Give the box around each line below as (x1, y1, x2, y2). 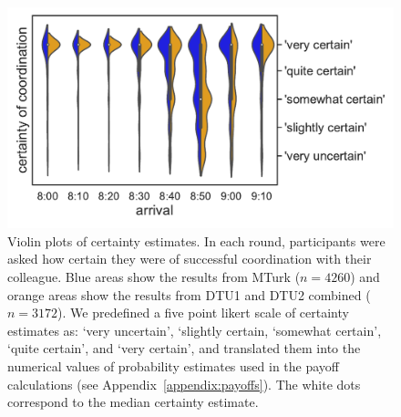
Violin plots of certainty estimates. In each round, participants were (7, 231, 386, 250)
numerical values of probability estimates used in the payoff (7, 356, 339, 375)
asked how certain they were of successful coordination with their (7, 249, 372, 268)
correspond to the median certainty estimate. (7, 392, 259, 412)
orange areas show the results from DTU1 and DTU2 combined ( (7, 285, 371, 304)
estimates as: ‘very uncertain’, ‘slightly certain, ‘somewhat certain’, (7, 320, 382, 339)
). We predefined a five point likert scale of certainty (57, 303, 349, 322)
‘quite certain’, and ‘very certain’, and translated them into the (7, 339, 361, 358)
